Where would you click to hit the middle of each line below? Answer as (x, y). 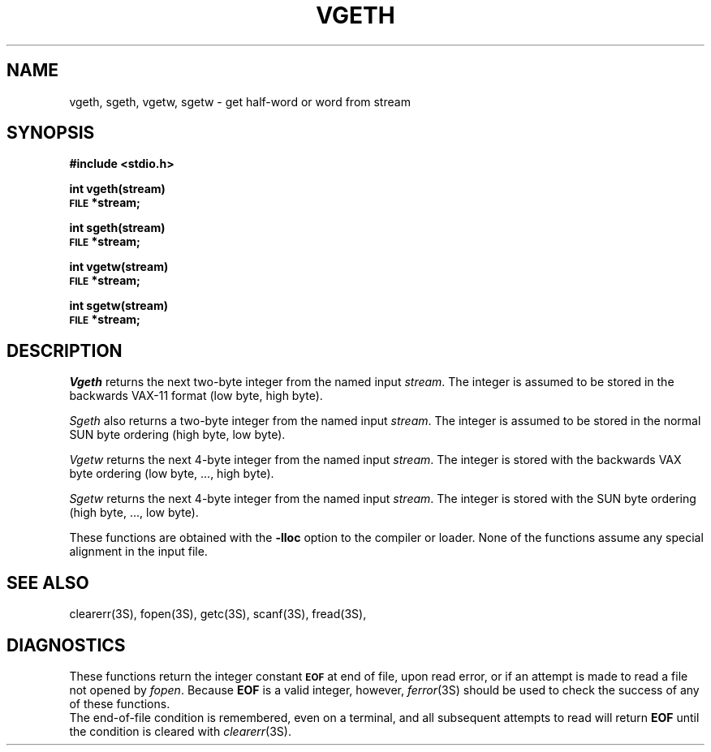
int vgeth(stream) (117, 189)
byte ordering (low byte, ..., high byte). (172, 474)
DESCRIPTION (65, 350)
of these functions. (120, 703)
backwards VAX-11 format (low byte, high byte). (196, 396)
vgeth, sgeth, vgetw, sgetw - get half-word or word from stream (240, 101)
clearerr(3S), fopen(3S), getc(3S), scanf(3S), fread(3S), (218, 614)
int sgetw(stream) (118, 306)
